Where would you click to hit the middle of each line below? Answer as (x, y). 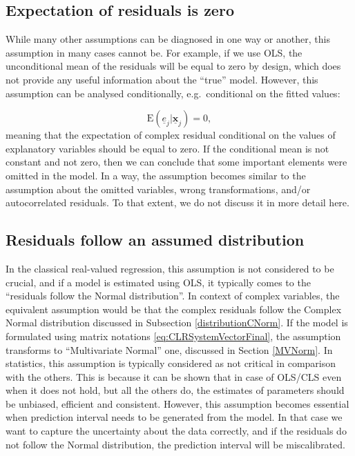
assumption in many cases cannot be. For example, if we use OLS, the (154, 52)
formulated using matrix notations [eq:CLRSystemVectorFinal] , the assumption (173, 336)
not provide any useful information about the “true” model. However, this (162, 79)
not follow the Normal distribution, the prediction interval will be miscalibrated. (175, 444)
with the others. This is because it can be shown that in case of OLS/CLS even (174, 376)
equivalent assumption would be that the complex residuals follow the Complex (174, 309)
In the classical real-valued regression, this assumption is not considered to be (170, 268)
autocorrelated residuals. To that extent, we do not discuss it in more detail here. (177, 202)
